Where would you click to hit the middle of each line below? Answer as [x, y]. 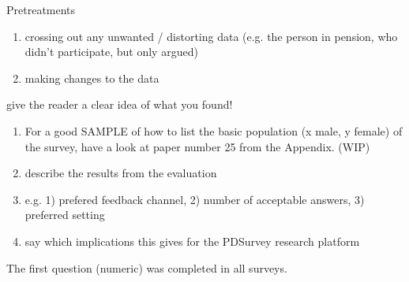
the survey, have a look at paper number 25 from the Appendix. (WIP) [197, 146]
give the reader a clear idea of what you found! [120, 104]
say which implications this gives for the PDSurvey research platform [192, 241]
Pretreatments [41, 9]
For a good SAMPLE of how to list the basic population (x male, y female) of [214, 130]
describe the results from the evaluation [121, 173]
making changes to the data [92, 78]
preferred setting [65, 215]
